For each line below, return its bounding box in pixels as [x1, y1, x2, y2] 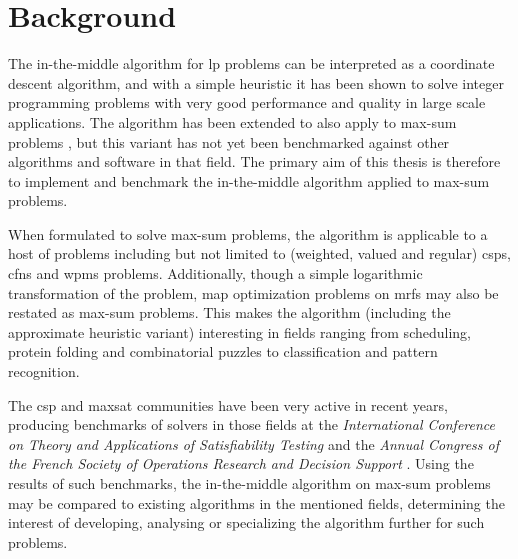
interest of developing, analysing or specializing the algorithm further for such [8, 512, 485, 533]
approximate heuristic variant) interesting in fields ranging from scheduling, [8, 321, 471, 342]
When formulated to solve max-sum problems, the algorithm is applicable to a [8, 223, 488, 244]
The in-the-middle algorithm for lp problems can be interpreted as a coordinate [8, 53, 495, 74]
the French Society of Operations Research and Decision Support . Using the [8, 453, 474, 474]
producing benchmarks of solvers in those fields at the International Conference [8, 414, 496, 435]
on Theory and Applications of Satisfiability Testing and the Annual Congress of [8, 433, 500, 454]
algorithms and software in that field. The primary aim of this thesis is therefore [8, 151, 501, 172]
